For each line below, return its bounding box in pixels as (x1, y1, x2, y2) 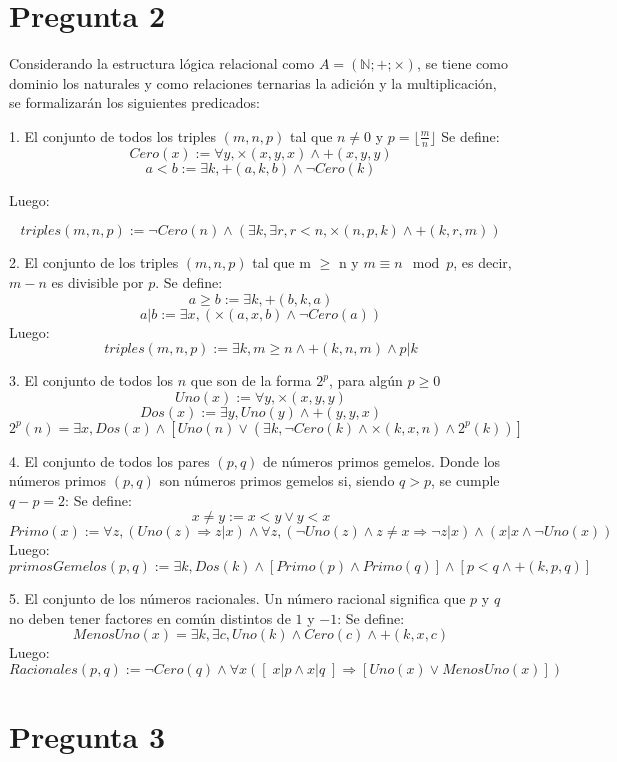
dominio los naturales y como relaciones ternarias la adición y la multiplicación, (9, 72, 497, 93)
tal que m (252, 252, 311, 273)
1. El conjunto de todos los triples (9, 125, 216, 146)
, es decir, (453, 252, 512, 273)
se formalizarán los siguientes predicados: (9, 92, 260, 113)
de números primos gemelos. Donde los (263, 450, 501, 471)
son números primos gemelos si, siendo (159, 470, 395, 491)
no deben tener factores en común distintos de (9, 607, 291, 628)
